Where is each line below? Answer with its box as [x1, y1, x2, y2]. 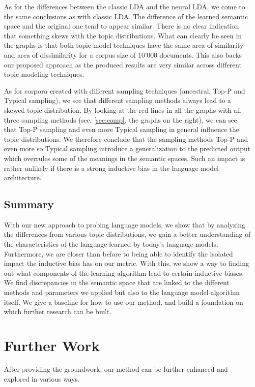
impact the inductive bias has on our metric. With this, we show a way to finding [4, 258, 249, 268]
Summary [4, 196, 54, 212]
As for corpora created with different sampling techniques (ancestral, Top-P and [4, 85, 245, 96]
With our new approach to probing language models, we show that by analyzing [4, 219, 246, 229]
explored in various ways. [4, 373, 80, 384]
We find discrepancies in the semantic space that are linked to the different [4, 277, 229, 288]
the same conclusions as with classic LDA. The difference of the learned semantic [4, 11, 248, 21]
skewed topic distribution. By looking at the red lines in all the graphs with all [4, 104, 241, 115]
